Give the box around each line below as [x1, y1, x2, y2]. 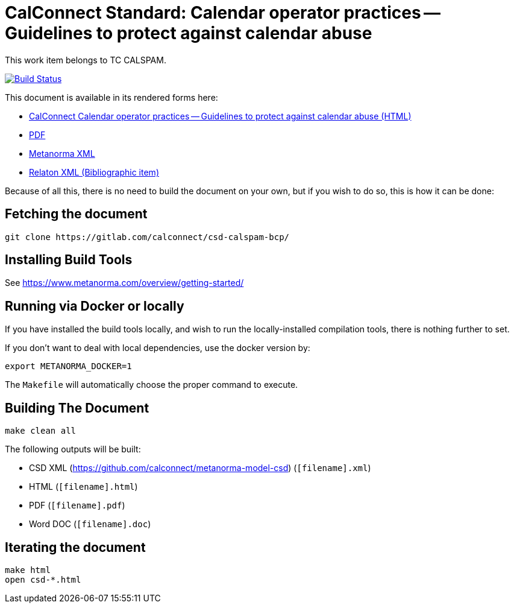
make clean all [5, 426, 77, 436]
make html [5, 565, 51, 575]
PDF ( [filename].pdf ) [29, 500, 125, 511]
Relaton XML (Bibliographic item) [29, 166, 159, 177]
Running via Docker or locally [5, 298, 184, 314]
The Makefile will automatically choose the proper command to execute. [5, 379, 298, 390]
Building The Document [5, 400, 149, 416]
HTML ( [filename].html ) [29, 481, 138, 492]
